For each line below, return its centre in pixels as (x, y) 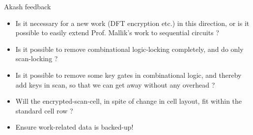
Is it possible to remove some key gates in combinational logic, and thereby (128, 75)
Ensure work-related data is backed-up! (74, 127)
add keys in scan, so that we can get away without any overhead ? (115, 84)
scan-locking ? (37, 58)
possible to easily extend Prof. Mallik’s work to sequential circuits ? (117, 33)
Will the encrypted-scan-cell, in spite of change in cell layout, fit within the (129, 101)
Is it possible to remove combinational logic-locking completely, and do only (129, 49)
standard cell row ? (44, 110)
